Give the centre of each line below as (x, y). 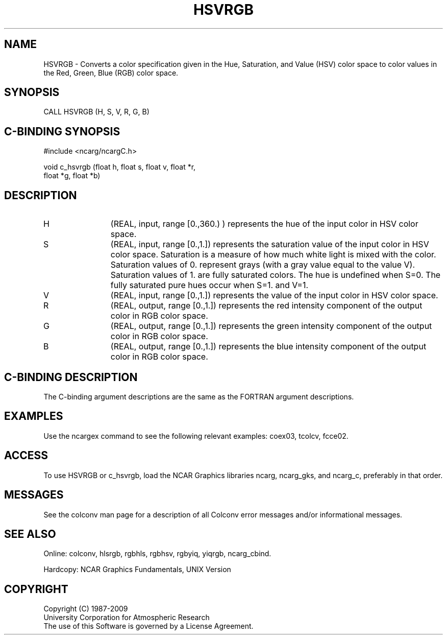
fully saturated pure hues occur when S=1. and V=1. (209, 285)
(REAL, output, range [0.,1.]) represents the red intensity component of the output (266, 306)
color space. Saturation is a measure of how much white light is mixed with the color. (273, 255)
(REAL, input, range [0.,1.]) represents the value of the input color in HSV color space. (274, 295)
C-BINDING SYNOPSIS (62, 131)
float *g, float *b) (72, 176)
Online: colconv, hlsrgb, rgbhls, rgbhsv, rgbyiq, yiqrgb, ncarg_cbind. (157, 554)
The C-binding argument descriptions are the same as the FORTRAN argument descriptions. (199, 396)
